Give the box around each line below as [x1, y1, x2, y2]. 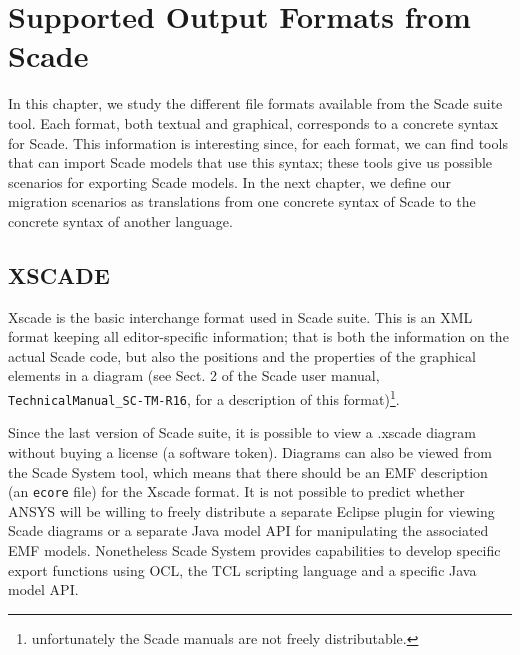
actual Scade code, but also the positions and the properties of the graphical [8, 345, 476, 366]
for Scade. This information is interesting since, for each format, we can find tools [8, 132, 508, 153]
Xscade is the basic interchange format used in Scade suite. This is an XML [8, 306, 473, 327]
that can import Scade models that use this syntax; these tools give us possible [8, 152, 493, 173]
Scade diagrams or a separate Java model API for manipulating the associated [8, 520, 489, 541]
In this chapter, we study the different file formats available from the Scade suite [8, 93, 503, 114]
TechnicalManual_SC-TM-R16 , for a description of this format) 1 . [8, 386, 400, 409]
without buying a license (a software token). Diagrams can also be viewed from [8, 441, 492, 462]
